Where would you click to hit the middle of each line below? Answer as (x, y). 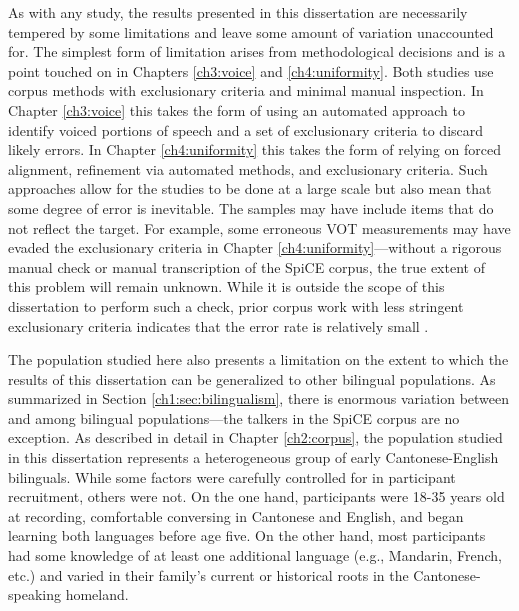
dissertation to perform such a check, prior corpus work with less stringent (236, 305)
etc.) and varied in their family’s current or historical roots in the (208, 574)
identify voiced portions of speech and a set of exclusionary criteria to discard (246, 129)
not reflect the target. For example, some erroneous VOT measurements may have (259, 227)
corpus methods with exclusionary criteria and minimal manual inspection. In (246, 90)
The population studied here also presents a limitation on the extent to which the (258, 359)
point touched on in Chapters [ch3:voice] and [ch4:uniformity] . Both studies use (251, 70)
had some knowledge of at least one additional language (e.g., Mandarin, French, (255, 555)
